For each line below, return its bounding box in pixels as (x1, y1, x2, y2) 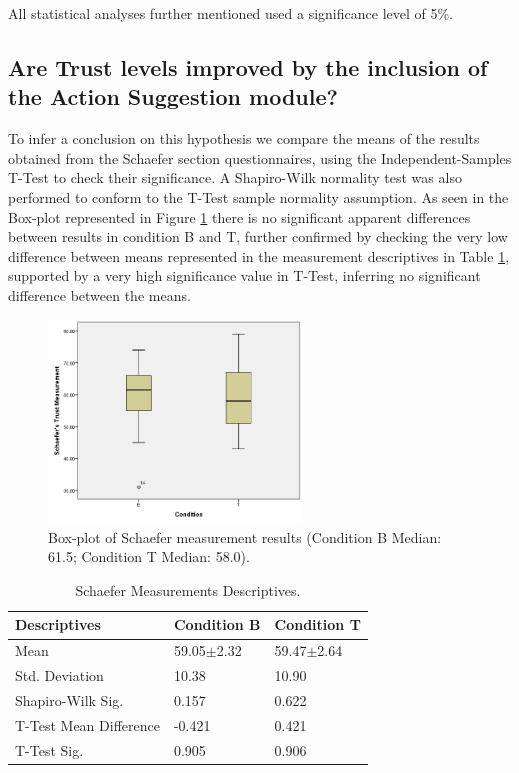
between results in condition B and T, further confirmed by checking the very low (8, 226, 508, 247)
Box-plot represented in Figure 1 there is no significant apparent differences (8, 206, 471, 227)
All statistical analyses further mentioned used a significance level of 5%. (8, 3, 454, 23)
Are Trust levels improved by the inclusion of (8, 51, 488, 82)
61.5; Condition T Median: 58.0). (48, 546, 250, 567)
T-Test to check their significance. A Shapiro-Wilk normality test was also (8, 167, 462, 188)
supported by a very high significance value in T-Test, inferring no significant (8, 265, 481, 286)
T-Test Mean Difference (15, 714, 160, 735)
